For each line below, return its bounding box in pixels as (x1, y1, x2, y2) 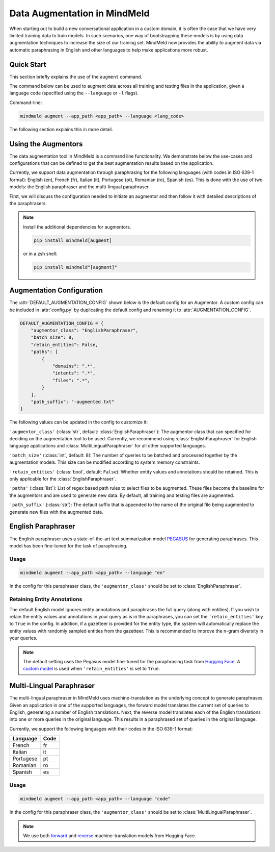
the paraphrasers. (9, 201, 47, 207)
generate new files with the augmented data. (9, 509, 103, 515)
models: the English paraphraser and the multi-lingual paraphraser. (9, 184, 150, 190)
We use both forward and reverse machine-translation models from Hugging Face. (23, 833, 197, 839)
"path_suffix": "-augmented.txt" (31, 398, 115, 405)
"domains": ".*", (52, 363, 96, 369)
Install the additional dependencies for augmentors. (23, 223, 131, 230)
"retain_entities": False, (31, 342, 99, 347)
